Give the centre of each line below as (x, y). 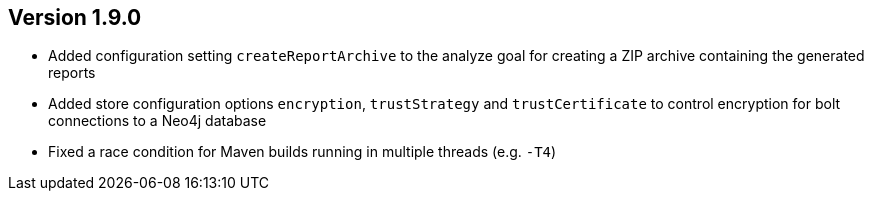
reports (72, 73)
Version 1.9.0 (75, 17)
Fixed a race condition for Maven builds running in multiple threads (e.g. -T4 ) (302, 152)
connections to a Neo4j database (157, 121)
